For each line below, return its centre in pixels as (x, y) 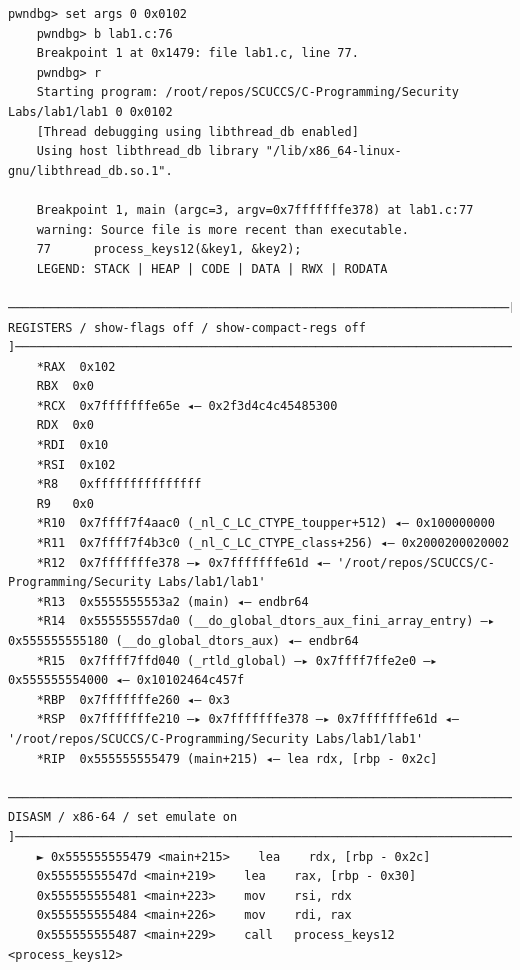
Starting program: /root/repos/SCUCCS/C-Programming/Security (248, 92)
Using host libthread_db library (147, 151)
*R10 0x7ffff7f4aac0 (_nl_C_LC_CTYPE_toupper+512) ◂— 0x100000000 (265, 523)
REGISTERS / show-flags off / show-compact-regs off (187, 327)
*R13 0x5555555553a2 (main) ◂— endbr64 (172, 601)
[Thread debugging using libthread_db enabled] (197, 131)
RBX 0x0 (65, 386)
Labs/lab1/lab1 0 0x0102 (90, 111)
